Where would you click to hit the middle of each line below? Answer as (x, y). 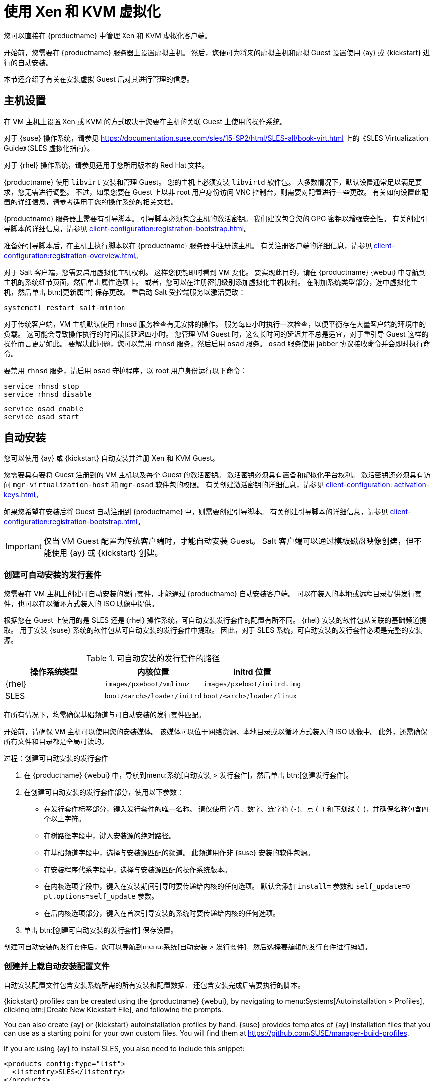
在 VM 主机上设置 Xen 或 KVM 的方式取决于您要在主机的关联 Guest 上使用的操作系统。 (145, 121)
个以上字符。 (64, 819)
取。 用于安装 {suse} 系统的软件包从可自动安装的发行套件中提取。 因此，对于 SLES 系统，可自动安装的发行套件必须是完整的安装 (213, 630)
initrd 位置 (252, 672)
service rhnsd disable (48, 394)
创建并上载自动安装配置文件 (57, 966)
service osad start (42, 417)
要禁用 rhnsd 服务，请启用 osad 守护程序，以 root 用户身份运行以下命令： (125, 370)
